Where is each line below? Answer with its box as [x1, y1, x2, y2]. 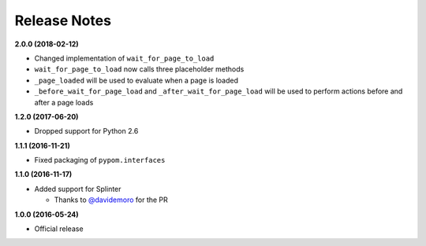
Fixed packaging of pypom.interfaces [34, 156, 166, 165]
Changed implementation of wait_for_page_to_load [34, 53, 215, 63]
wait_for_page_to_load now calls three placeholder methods [34, 64, 245, 74]
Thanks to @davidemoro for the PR [54, 195, 169, 204]
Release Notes [14, 12, 112, 29]
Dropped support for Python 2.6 [34, 127, 139, 136]
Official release [34, 224, 84, 233]
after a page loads [34, 97, 94, 107]
